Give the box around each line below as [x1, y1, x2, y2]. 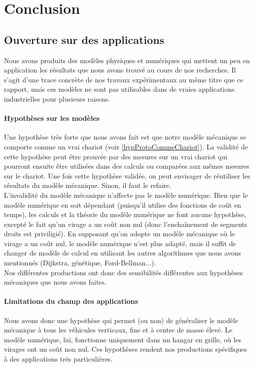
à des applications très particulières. [4, 354, 112, 364]
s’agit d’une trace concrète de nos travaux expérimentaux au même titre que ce [4, 74, 243, 84]
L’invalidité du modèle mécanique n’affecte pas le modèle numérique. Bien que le [4, 189, 248, 200]
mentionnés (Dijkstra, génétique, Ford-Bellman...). [4, 257, 156, 268]
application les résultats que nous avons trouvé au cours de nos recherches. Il [4, 65, 236, 75]
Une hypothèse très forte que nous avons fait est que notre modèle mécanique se [4, 132, 246, 142]
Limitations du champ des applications [4, 296, 138, 306]
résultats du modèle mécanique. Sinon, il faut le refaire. [4, 180, 172, 190]
